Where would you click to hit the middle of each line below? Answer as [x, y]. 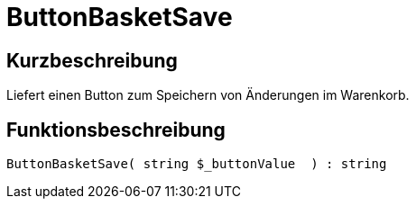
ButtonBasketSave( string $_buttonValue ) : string [197, 164]
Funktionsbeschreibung [116, 130]
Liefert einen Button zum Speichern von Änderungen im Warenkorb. [208, 95]
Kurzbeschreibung [92, 60]
